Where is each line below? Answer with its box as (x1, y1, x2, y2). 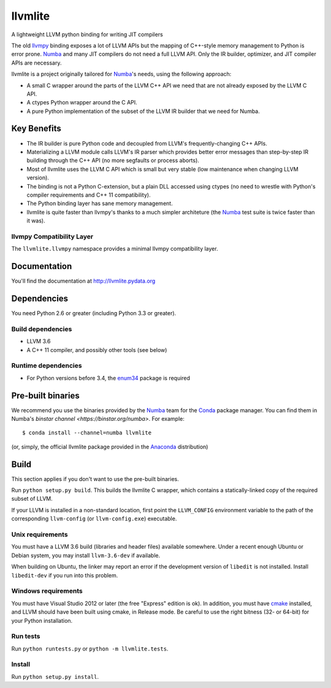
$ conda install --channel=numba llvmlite (22, 429, 152, 436)
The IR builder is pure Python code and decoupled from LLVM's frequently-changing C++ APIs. (26, 139, 268, 147)
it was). (26, 217, 45, 224)
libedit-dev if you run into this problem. (11, 571, 118, 579)
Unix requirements (11, 530, 68, 539)
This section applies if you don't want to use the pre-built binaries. (11, 475, 179, 482)
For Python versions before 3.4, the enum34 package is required (26, 374, 190, 381)
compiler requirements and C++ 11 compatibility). (26, 191, 151, 198)
